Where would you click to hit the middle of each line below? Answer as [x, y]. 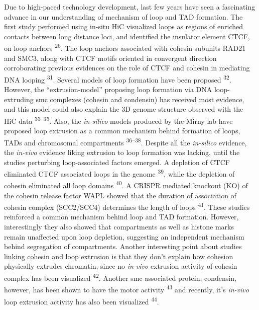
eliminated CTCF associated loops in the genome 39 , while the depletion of [119, 173]
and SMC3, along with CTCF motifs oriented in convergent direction [110, 58]
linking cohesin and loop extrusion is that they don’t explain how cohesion [119, 256]
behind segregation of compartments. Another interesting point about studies [123, 246]
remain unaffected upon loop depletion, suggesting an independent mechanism [124, 236]
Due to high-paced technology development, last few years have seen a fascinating [130, 7]
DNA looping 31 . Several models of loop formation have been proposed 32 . [118, 79]
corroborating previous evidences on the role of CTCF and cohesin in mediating [127, 68]
